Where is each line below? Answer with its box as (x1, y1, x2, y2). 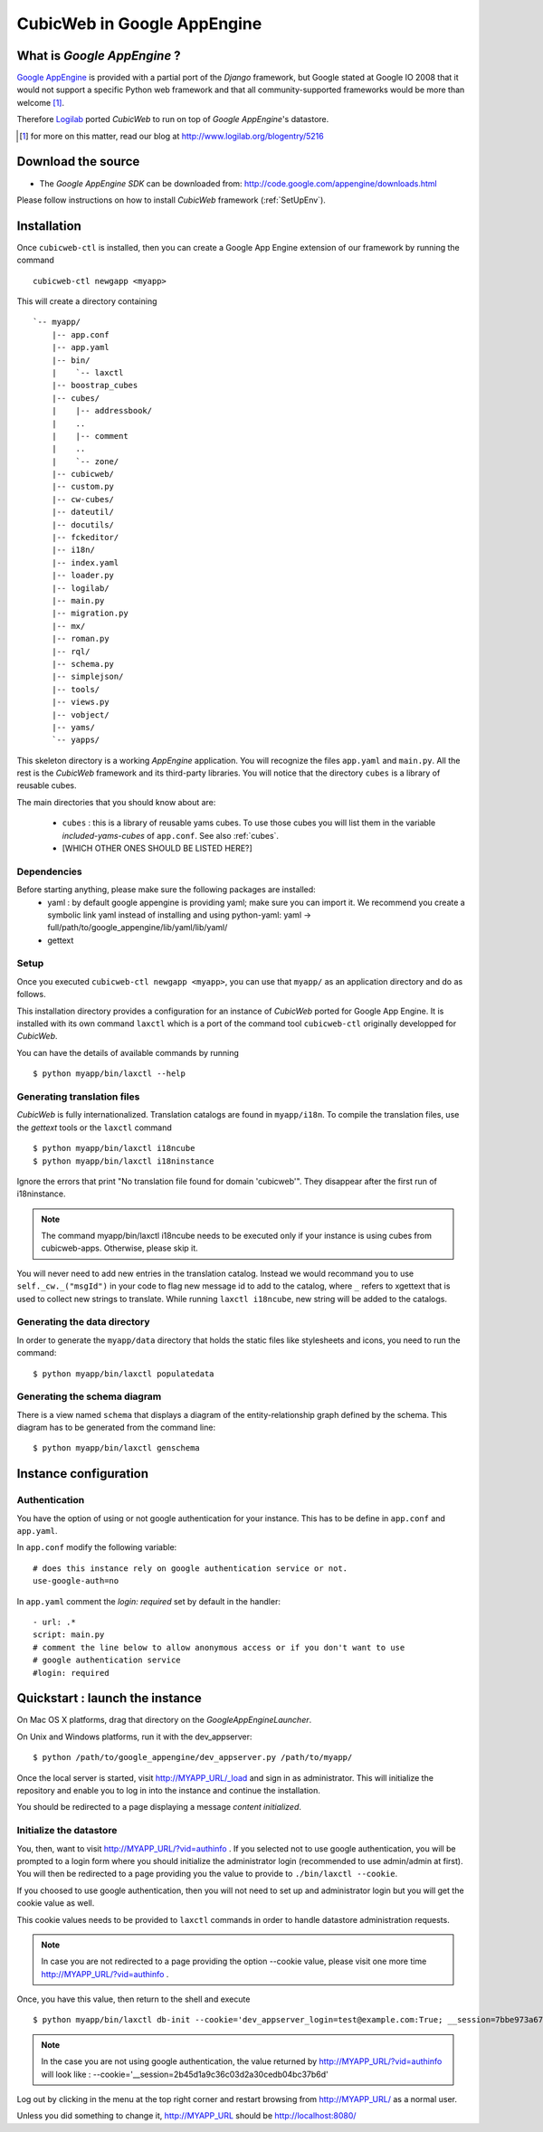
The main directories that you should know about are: (16, 796, 216, 807)
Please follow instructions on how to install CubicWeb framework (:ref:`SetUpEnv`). (16, 195, 326, 205)
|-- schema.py (51, 659, 115, 669)
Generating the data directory (16, 1316, 150, 1328)
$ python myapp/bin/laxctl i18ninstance (33, 1156, 214, 1166)
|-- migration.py (51, 608, 129, 619)
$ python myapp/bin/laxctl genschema (33, 1443, 201, 1453)
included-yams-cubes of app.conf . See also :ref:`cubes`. (62, 830, 280, 841)
